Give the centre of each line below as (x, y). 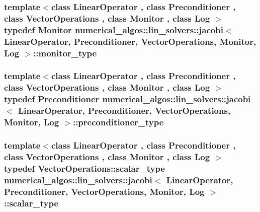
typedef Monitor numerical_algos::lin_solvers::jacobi (114, 29)
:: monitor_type (65, 53)
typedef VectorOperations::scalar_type (84, 168)
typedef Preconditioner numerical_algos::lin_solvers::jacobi (127, 99)
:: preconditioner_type (118, 122)
